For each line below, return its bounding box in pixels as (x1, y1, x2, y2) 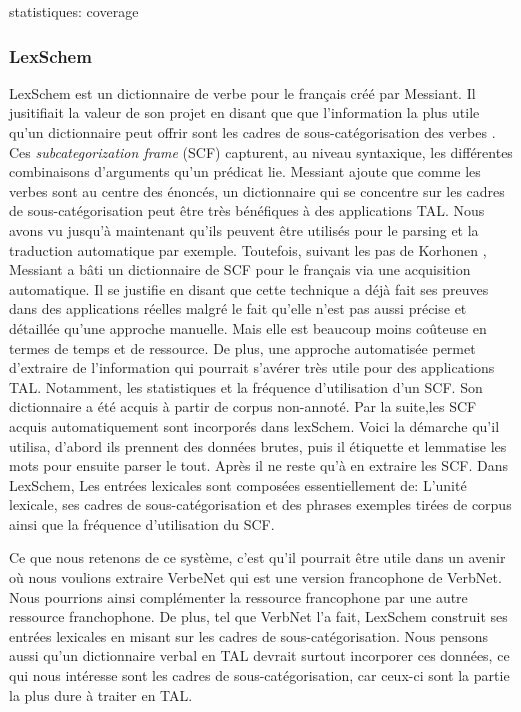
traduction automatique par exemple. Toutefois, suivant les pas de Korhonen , (9, 239, 487, 260)
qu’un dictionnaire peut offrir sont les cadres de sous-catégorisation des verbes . (9, 122, 496, 142)
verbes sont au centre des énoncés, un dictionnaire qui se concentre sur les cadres (9, 180, 505, 201)
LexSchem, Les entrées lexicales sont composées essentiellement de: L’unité (9, 474, 467, 495)
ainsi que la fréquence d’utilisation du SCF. (9, 513, 275, 534)
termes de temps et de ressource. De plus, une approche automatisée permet (9, 337, 476, 358)
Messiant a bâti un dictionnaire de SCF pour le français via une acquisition (9, 259, 471, 280)
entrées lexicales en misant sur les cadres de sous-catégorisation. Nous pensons (9, 625, 488, 646)
